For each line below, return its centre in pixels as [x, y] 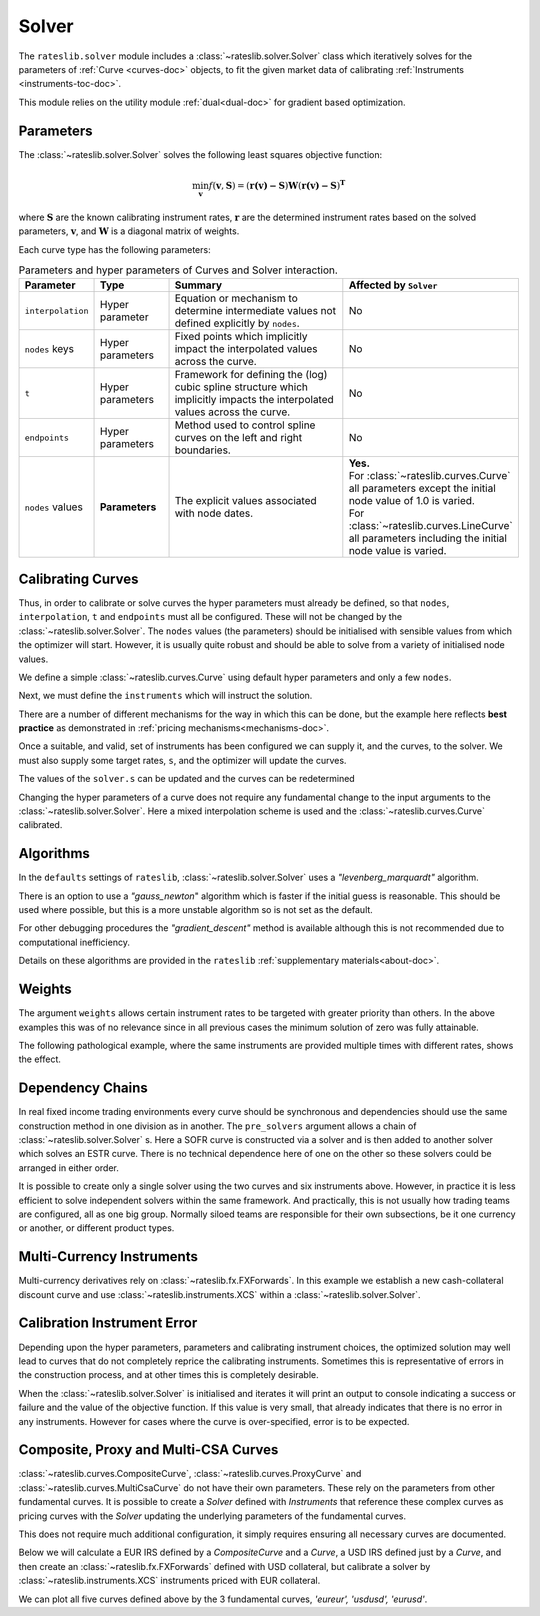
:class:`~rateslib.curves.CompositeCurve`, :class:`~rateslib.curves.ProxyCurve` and [190, 1474]
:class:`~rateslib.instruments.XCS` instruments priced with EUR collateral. [169, 1581]
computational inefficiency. [74, 942]
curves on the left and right [238, 438]
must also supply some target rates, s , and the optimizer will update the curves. [182, 760]
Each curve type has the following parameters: [114, 249]
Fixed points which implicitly [241, 337]
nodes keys [49, 349]
